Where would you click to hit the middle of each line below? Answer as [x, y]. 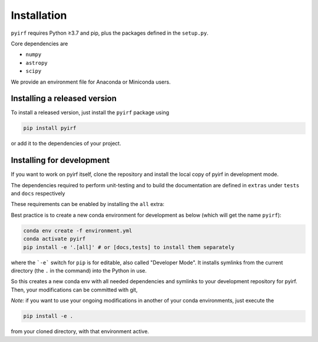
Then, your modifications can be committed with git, [74, 290]
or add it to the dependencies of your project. [66, 144]
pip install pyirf [50, 128]
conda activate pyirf [54, 239]
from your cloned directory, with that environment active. [80, 331]
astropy [37, 63]
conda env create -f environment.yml [78, 230]
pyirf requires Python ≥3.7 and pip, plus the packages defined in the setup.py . [110, 33]
